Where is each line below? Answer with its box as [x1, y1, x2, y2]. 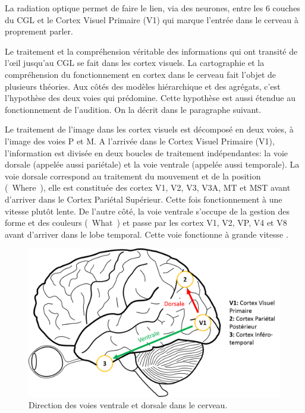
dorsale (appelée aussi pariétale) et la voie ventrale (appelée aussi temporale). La [5, 158, 300, 171]
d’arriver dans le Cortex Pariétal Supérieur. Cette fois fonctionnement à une [5, 193, 282, 205]
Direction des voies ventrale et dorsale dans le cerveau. [29, 399, 228, 411]
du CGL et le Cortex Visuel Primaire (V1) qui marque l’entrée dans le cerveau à [5, 13, 298, 26]
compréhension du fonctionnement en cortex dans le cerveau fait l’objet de [5, 68, 276, 80]
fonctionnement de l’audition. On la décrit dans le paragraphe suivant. [5, 103, 262, 115]
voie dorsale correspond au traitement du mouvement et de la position [5, 169, 261, 182]
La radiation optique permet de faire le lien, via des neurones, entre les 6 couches [5, 2, 300, 14]
